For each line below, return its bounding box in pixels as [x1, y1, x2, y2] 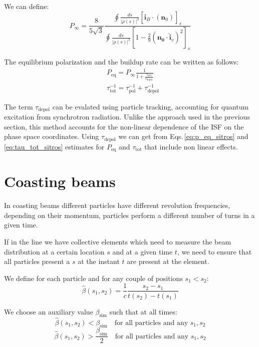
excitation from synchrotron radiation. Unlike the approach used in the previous [4, 111, 250, 122]
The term [4, 101, 33, 111]
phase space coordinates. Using [4, 131, 99, 141]
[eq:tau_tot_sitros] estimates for [4, 141, 105, 151]
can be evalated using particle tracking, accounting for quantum [52, 101, 249, 111]
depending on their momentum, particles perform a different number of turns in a [4, 209, 255, 220]
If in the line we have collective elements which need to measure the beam [4, 236, 231, 247]
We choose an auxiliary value [4, 306, 93, 316]
